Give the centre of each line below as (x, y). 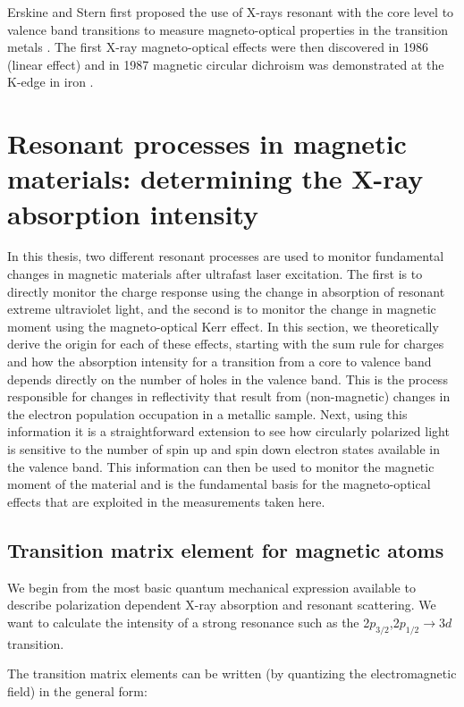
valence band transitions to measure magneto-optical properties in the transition (228, 29)
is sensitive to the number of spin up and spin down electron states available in (224, 449)
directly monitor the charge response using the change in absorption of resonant (226, 291)
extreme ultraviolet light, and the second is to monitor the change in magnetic (222, 309)
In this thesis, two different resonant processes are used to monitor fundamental (226, 256)
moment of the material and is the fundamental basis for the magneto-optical (219, 484)
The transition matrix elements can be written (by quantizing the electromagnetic (232, 673)
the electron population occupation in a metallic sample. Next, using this (207, 413)
